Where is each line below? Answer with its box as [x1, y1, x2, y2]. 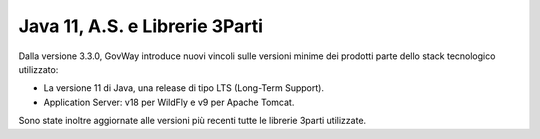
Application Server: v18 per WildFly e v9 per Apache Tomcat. [43, 96, 295, 108]
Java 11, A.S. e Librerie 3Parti [18, 15, 264, 37]
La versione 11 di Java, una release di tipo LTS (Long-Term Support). [43, 82, 325, 94]
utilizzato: [18, 63, 59, 75]
